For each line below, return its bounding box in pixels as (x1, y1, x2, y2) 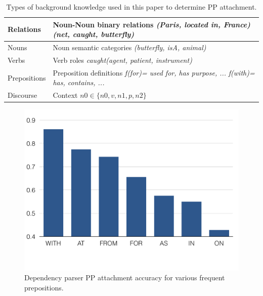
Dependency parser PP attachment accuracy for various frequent (24, 272, 225, 283)
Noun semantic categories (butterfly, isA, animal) (53, 42, 206, 53)
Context (53, 90, 78, 100)
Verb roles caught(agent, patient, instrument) (53, 54, 192, 65)
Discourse (8, 90, 37, 100)
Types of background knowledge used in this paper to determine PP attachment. (6, 2, 257, 12)
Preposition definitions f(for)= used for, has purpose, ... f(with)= (53, 67, 255, 78)
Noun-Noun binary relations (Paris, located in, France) (53, 19, 250, 29)
